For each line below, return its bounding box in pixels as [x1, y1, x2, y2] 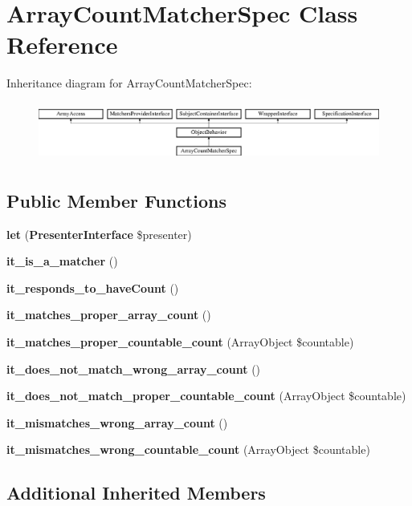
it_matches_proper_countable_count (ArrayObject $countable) [6, 333, 354, 350]
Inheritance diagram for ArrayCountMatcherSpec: [6, 75, 252, 91]
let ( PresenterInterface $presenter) [6, 225, 192, 242]
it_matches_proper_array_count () [6, 306, 211, 323]
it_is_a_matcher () [6, 253, 118, 269]
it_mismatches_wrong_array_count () [6, 414, 228, 431]
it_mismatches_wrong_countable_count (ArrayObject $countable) [6, 441, 370, 458]
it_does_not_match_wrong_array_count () [6, 360, 261, 377]
